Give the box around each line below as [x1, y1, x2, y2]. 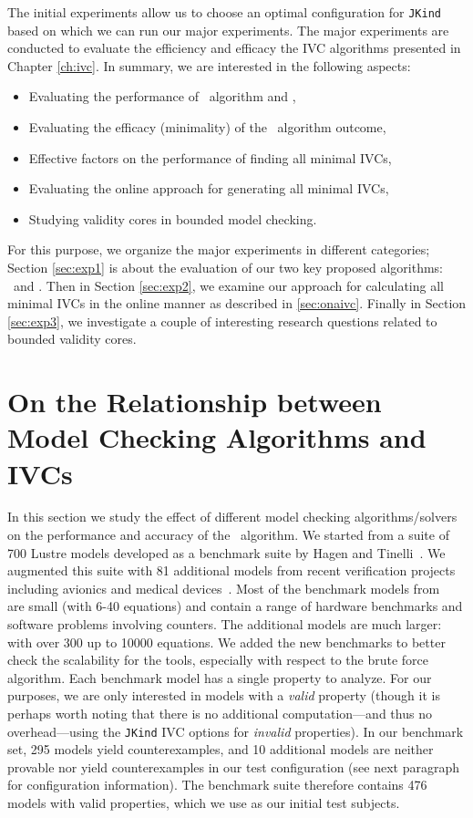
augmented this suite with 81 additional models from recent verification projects [7, 561, 456, 580]
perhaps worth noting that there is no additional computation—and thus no [7, 704, 432, 722]
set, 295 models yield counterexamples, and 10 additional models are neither [7, 740, 434, 759]
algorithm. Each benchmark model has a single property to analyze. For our [7, 668, 432, 687]
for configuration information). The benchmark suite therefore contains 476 [7, 775, 427, 794]
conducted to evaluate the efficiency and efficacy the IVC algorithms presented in [7, 38, 461, 57]
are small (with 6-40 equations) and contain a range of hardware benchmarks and [7, 596, 463, 616]
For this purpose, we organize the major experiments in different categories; [7, 240, 430, 259]
